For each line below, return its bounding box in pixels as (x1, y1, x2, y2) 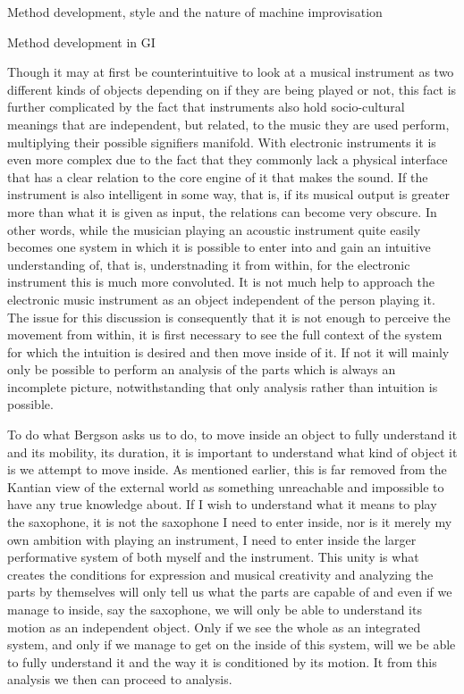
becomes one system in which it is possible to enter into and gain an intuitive (7, 238, 431, 256)
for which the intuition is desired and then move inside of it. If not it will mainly (7, 342, 450, 361)
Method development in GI (7, 32, 156, 51)
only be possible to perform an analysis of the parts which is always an (7, 360, 396, 379)
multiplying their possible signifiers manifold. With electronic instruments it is (7, 132, 436, 151)
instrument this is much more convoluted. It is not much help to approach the (7, 272, 434, 291)
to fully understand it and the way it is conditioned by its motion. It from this (7, 652, 437, 671)
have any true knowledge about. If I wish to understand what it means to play (7, 495, 437, 514)
